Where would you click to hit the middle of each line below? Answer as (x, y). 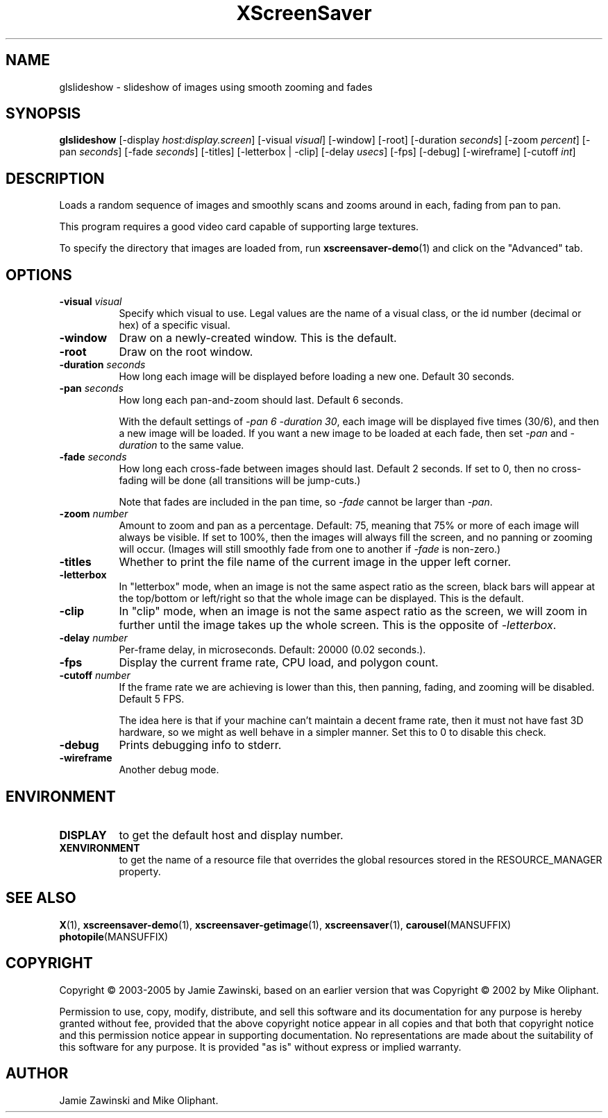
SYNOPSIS (43, 114)
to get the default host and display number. (231, 835)
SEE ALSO (41, 898)
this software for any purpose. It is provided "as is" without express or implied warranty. (260, 1047)
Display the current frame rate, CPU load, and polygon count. (279, 663)
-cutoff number (95, 676)
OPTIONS (39, 275)
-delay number (93, 638)
